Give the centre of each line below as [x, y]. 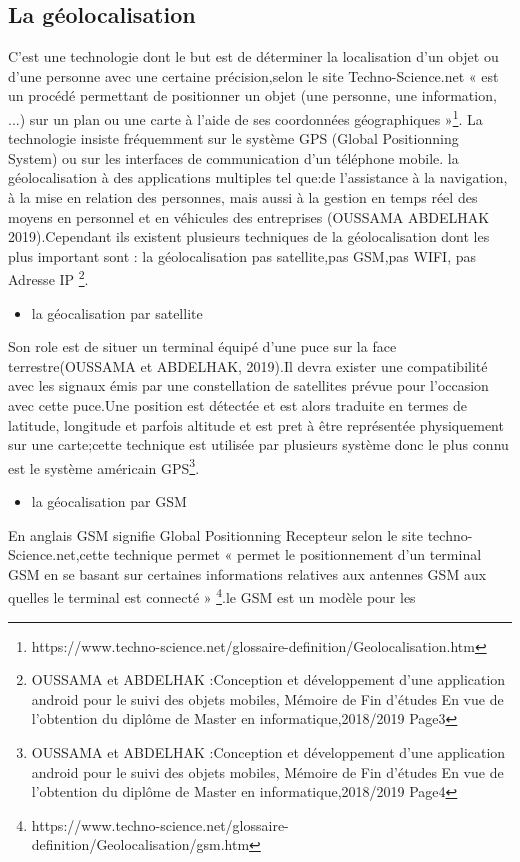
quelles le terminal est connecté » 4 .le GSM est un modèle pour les [212, 596]
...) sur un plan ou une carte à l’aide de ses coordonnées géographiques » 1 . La [245, 117]
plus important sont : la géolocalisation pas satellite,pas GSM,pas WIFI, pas [242, 255]
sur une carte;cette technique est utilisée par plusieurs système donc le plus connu [258, 444]
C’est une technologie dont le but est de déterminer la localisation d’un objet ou [253, 56]
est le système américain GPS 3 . [104, 466]
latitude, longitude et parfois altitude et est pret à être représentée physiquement [256, 424]
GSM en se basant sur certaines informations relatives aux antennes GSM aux [247, 573]
